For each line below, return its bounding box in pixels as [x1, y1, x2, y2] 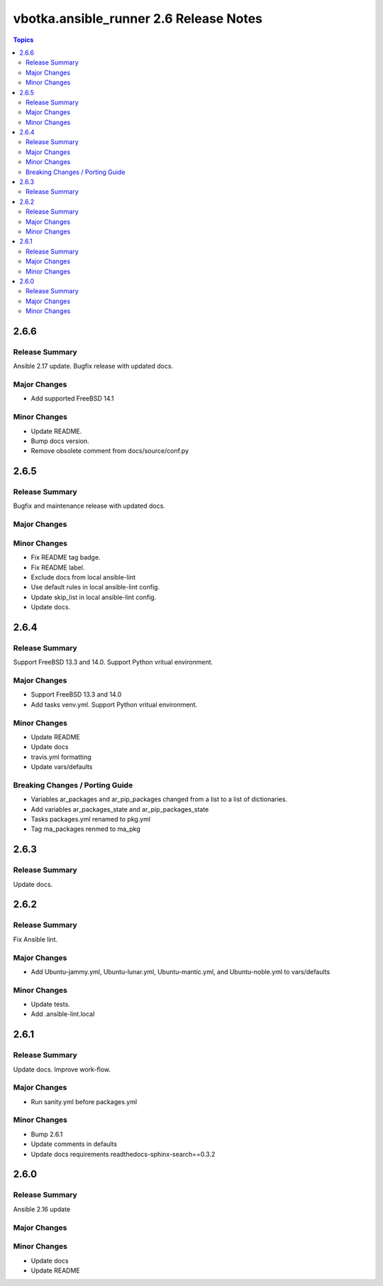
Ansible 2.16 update [13, 1204, 71, 1214]
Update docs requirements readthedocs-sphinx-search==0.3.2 [30, 1150, 216, 1158]
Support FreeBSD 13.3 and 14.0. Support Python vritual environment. [13, 658, 213, 667]
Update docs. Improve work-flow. [13, 1065, 111, 1074]
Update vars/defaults [30, 763, 93, 771]
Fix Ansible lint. [13, 934, 58, 944]
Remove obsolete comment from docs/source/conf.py [30, 447, 189, 455]
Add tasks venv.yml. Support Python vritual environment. [30, 700, 198, 709]
